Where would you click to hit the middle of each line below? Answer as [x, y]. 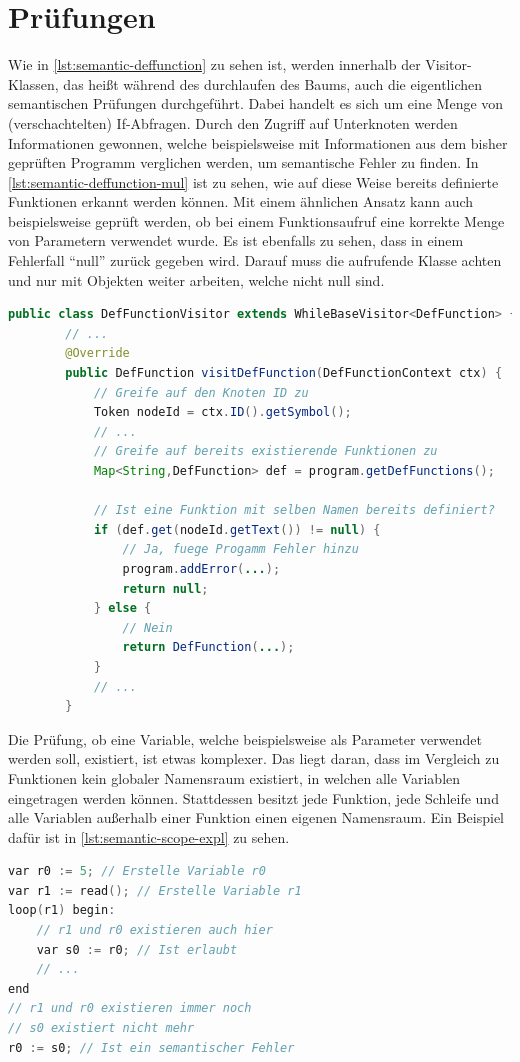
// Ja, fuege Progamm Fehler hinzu [240, 549]
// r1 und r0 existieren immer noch [130, 1008]
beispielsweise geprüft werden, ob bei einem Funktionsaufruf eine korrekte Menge [256, 220]
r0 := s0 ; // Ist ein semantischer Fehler [151, 1047]
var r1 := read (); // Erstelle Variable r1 [155, 890]
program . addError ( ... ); [201, 568]
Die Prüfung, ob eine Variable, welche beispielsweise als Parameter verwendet [245, 738]
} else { [122, 608]
